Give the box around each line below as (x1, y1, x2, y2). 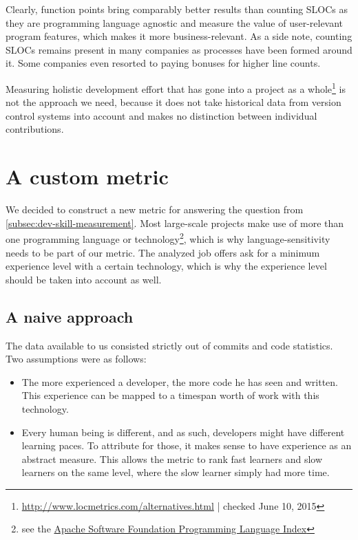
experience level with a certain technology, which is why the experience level (6, 259, 327, 273)
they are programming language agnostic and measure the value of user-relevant (6, 15, 344, 30)
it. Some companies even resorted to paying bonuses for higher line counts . (6, 56, 321, 70)
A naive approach (6, 305, 134, 327)
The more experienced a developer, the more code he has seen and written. (21, 374, 338, 389)
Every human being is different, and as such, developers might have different (21, 424, 345, 439)
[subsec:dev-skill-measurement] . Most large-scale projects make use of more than (6, 215, 344, 230)
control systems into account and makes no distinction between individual (6, 108, 317, 122)
